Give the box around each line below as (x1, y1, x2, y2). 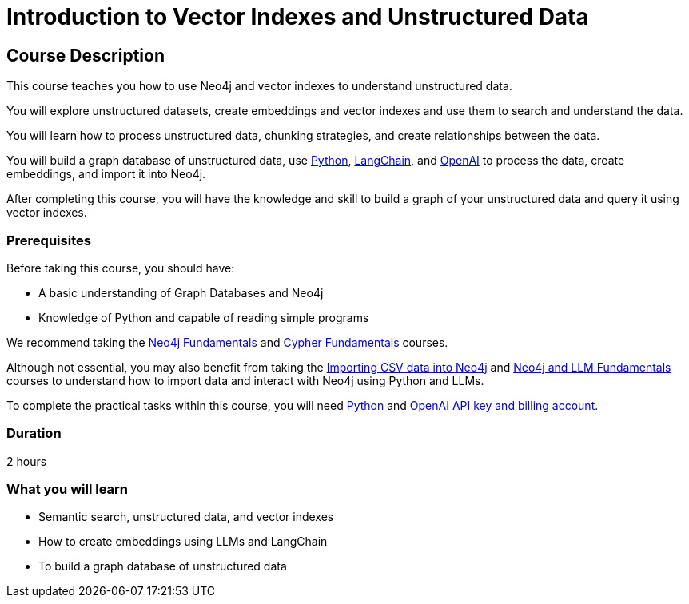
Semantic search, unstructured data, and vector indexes (38, 510, 334, 524)
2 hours (6, 454, 47, 468)
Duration (6, 425, 62, 442)
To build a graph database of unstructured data (38, 559, 287, 574)
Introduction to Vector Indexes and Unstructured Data (6, 3, 589, 30)
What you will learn (6, 481, 129, 498)
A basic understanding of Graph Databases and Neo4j (38, 285, 324, 300)
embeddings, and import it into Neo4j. (6, 167, 206, 181)
